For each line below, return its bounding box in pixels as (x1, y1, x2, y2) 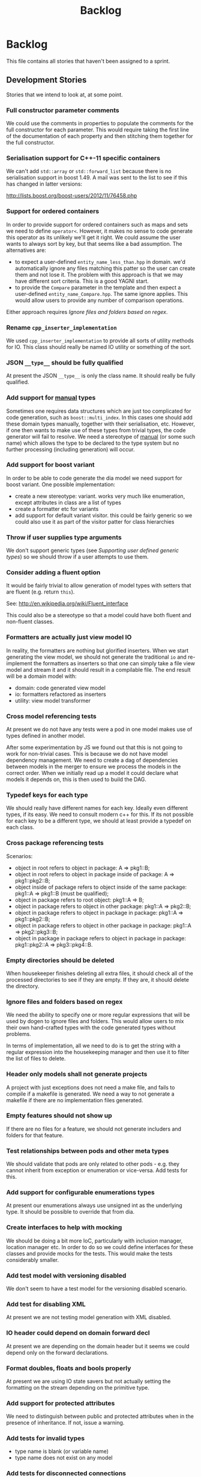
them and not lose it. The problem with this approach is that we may (14, 271, 183, 278)
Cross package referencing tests (6, 839, 104, 847)
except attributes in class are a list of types (14, 498, 122, 506)
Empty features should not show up (6, 1111, 112, 1120)
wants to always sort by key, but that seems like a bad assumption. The (6, 240, 182, 247)
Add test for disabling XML (6, 1300, 86, 1308)
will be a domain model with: (6, 673, 77, 680)
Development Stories (6, 75, 87, 85)
